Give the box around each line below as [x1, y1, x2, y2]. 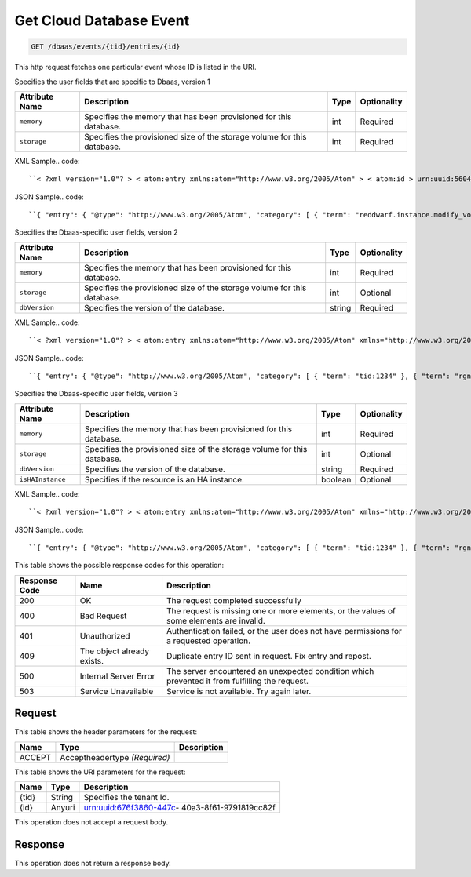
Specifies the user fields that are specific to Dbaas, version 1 [14, 77, 211, 86]
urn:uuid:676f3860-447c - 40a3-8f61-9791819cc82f [83, 802, 276, 813]
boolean [320, 474, 352, 485]
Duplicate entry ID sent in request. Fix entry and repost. [166, 650, 372, 661]
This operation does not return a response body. [14, 858, 172, 868]
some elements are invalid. [166, 615, 266, 626]
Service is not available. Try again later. [166, 686, 312, 697]
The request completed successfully [166, 595, 302, 606]
